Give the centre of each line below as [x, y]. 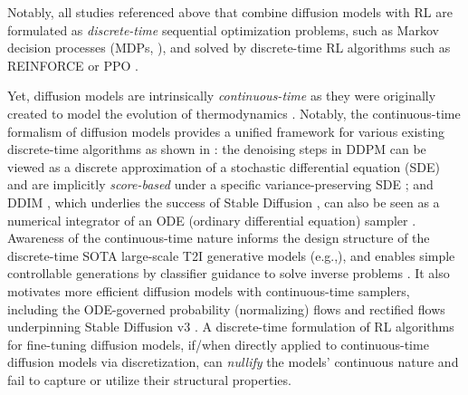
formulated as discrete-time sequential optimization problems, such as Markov [223, 29]
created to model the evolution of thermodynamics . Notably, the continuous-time [234, 113]
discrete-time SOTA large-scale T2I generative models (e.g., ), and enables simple [231, 255]
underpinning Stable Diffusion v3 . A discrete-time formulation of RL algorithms [231, 327]
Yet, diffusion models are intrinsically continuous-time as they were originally [222, 96]
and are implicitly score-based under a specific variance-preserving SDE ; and [220, 184]
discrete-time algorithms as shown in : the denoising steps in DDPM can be [217, 149]
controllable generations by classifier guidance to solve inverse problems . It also [229, 273]
